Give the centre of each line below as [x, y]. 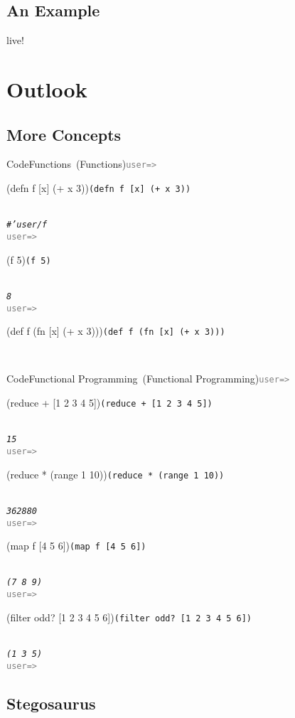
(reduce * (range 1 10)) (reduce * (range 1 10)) [116, 474]
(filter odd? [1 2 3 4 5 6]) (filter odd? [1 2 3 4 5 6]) [129, 617]
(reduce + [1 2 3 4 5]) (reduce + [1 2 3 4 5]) [109, 403]
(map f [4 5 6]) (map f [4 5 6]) [76, 546]
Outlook [47, 89]
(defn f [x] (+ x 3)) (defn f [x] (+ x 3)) [99, 188]
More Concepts [64, 134]
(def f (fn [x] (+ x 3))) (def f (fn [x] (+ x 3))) [116, 331]
